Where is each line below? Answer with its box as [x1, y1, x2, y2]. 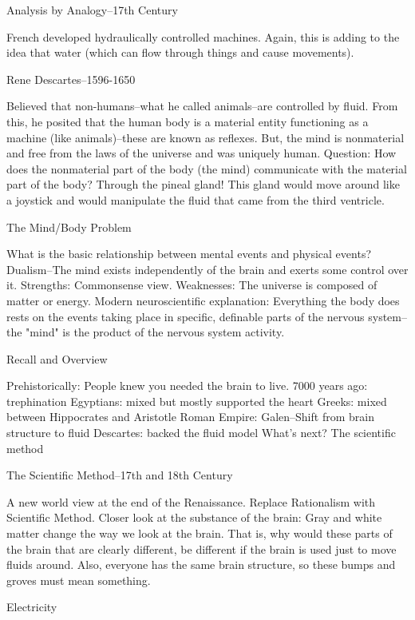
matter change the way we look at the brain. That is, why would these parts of [6, 525, 393, 542]
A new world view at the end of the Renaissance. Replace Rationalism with [6, 493, 376, 510]
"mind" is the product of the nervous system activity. [26, 324, 285, 340]
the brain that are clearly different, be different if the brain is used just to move [6, 540, 397, 557]
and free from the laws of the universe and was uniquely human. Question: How [6, 145, 397, 161]
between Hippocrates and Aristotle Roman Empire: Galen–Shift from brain [6, 408, 374, 425]
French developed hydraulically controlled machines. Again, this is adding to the [6, 28, 400, 45]
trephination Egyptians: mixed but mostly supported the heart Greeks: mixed [6, 392, 387, 409]
